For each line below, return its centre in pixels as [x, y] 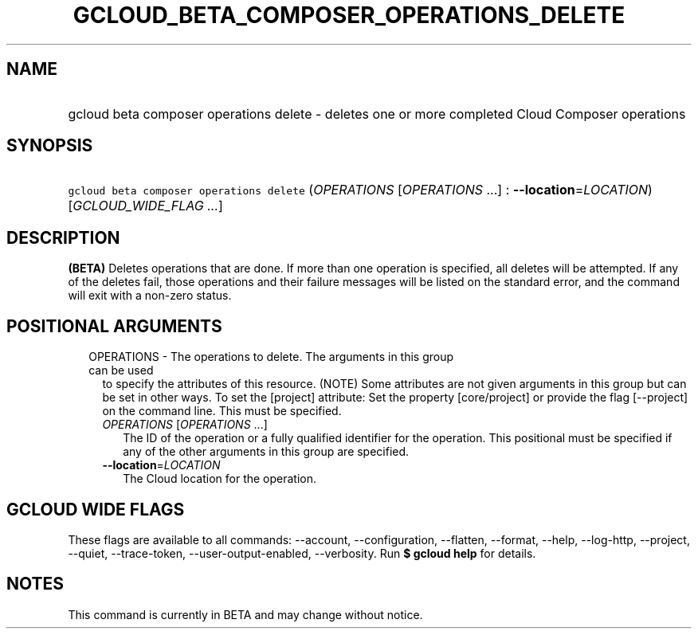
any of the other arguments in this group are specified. [266, 452]
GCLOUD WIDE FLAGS [96, 509]
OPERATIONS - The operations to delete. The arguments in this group [271, 357]
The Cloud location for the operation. [220, 479]
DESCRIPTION [63, 237]
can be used [121, 370]
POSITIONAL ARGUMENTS [114, 326]
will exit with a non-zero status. [150, 296]
